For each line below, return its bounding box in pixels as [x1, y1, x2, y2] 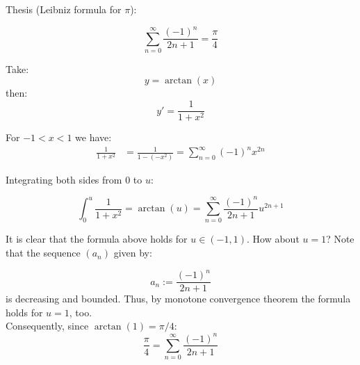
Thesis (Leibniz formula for [6, 2, 122, 16]
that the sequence [6, 245, 81, 260]
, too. [69, 305, 92, 319]
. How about [246, 232, 300, 246]
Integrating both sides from [6, 172, 122, 186]
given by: [113, 245, 152, 260]
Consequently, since [6, 318, 89, 333]
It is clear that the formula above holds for [6, 232, 188, 246]
